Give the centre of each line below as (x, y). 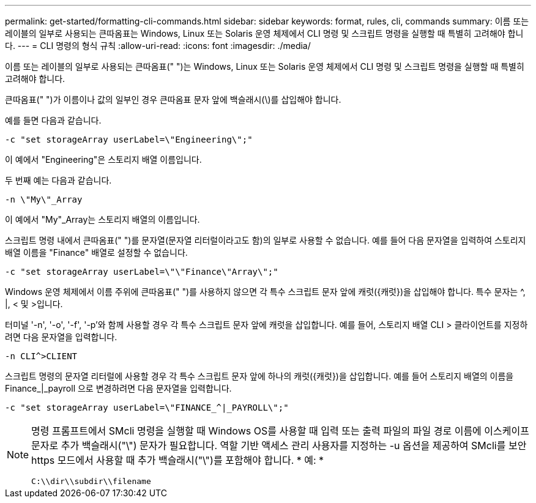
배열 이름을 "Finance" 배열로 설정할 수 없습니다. (96, 252)
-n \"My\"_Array (44, 199)
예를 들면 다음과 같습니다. (53, 120)
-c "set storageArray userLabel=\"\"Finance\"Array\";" (142, 272)
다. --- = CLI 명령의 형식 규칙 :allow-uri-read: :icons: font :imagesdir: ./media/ (158, 46)
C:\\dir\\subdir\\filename (91, 481)
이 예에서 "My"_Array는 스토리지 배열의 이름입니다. (102, 219)
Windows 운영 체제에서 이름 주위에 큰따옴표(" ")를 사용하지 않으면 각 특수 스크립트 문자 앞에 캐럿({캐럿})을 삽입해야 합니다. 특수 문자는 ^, (265, 292)
